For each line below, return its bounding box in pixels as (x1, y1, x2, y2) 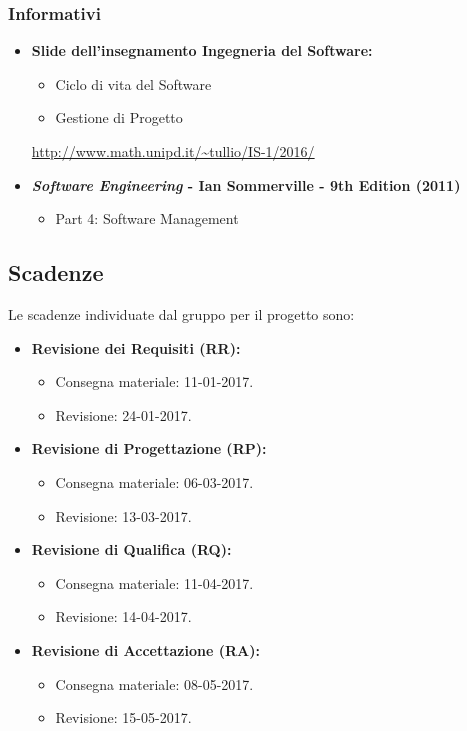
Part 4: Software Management (55, 208, 239, 229)
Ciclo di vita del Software (55, 73, 212, 94)
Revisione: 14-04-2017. (55, 606, 192, 627)
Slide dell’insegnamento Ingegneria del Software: (31, 40, 373, 61)
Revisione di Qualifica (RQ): (31, 539, 232, 560)
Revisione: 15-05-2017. (55, 707, 192, 728)
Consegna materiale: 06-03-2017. (55, 471, 254, 492)
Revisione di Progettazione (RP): (31, 438, 267, 459)
